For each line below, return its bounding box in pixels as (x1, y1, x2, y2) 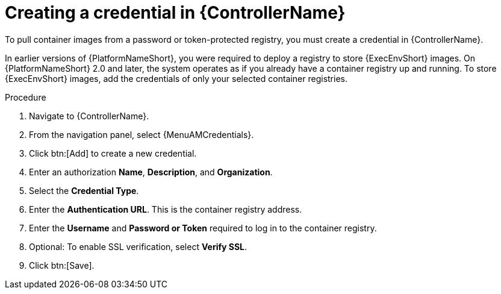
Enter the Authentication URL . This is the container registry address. (29, 204, 302, 214)
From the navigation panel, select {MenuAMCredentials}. (29, 129, 254, 140)
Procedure (5, 92, 46, 102)
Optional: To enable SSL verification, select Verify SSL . (29, 241, 247, 252)
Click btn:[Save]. (29, 260, 95, 271)
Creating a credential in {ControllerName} (5, 2, 346, 23)
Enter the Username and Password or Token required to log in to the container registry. (29, 222, 377, 233)
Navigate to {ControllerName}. (29, 110, 149, 121)
